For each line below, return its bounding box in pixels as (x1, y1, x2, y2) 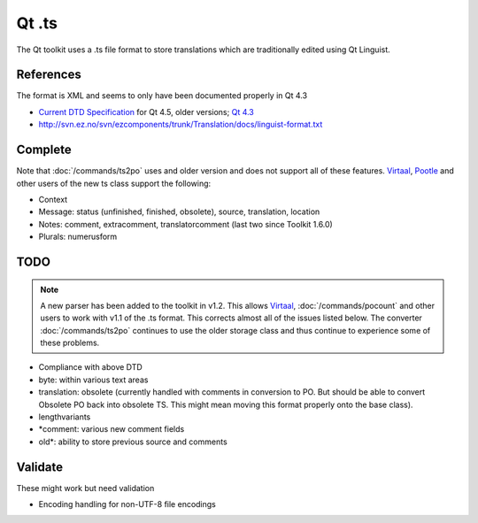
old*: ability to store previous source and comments (38, 436, 227, 447)
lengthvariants (38, 411, 91, 422)
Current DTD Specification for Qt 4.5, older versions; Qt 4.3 (38, 106, 254, 117)
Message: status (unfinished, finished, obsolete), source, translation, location (38, 206, 320, 217)
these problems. (40, 337, 100, 349)
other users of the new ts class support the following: (16, 178, 212, 188)
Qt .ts (16, 13, 58, 33)
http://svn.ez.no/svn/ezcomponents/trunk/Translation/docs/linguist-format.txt (38, 119, 323, 130)
